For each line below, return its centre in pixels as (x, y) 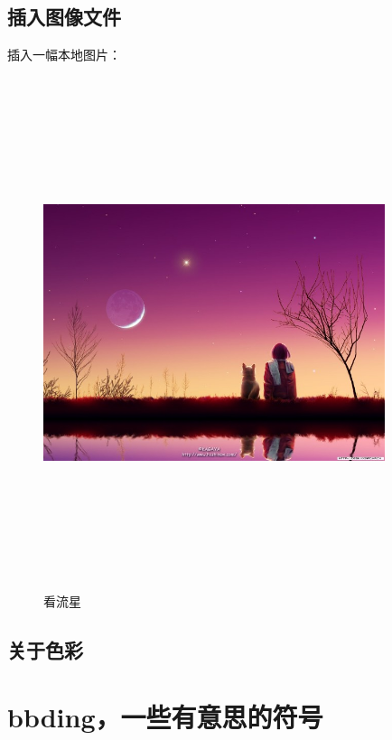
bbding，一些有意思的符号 (165, 716)
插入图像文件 (64, 17)
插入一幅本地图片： (64, 55)
